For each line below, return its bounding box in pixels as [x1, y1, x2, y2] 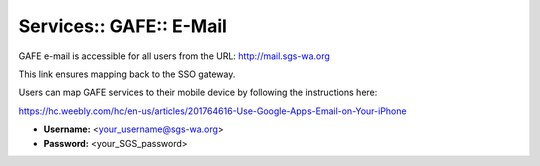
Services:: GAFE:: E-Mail [18, 15, 227, 37]
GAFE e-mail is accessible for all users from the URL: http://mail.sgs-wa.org [18, 50, 330, 62]
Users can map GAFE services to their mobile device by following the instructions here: [18, 86, 378, 99]
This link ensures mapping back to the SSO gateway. [18, 68, 236, 80]
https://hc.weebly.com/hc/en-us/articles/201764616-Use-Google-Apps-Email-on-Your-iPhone [18, 105, 407, 117]
